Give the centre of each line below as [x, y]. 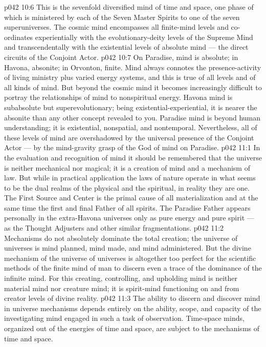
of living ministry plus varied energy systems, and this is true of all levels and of [130, 77]
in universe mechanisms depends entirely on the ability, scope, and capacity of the [133, 308]
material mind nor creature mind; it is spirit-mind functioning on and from [122, 288]
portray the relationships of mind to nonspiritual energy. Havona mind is [118, 97]
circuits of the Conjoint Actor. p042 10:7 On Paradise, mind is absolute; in [121, 57]
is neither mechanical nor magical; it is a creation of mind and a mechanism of [127, 167]
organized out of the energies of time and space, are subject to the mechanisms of [132, 328]
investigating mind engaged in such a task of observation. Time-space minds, [124, 318]
